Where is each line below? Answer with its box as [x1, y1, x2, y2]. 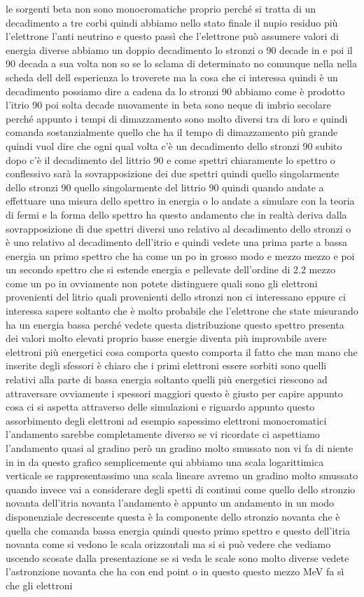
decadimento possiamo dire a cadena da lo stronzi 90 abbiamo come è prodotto [6, 83, 345, 98]
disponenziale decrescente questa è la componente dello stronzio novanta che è [6, 509, 340, 523]
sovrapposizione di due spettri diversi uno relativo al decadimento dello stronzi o [6, 221, 351, 235]
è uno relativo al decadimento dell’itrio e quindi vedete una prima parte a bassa [6, 235, 347, 249]
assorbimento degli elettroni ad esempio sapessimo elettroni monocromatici [6, 413, 327, 427]
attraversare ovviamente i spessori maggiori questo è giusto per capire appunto [6, 385, 343, 400]
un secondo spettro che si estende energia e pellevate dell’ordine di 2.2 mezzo [6, 262, 335, 277]
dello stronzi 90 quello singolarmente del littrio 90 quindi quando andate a [6, 179, 324, 194]
